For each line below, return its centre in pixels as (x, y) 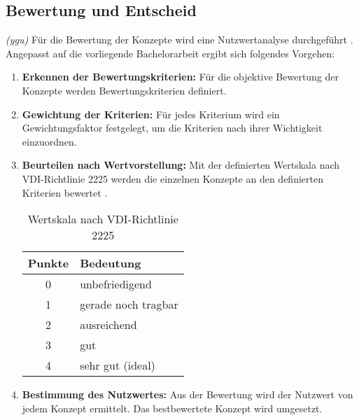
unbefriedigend (116, 284)
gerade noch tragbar (129, 304)
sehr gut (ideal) (118, 365)
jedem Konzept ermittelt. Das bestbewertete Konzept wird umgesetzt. (172, 408)
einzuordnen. (49, 141)
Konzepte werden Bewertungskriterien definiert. (124, 90)
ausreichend (108, 325)
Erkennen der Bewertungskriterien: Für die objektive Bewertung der (181, 77)
